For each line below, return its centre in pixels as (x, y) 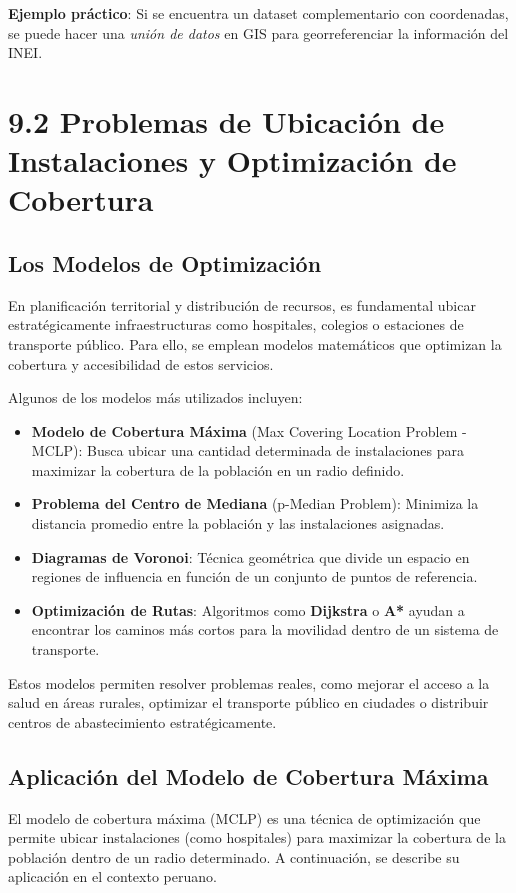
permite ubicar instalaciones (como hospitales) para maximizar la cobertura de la (257, 837)
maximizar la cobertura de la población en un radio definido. (218, 469)
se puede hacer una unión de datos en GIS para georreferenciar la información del (258, 32)
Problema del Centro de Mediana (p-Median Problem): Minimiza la (255, 503)
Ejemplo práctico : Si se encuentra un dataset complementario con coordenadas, (258, 13)
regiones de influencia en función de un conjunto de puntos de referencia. (254, 576)
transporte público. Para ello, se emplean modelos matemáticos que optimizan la (255, 343)
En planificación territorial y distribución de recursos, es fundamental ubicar (242, 304)
